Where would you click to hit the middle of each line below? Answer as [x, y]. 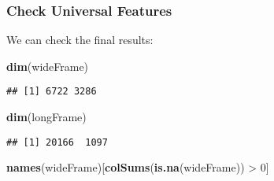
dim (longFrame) [46, 117]
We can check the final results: [80, 40]
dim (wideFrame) [48, 66]
